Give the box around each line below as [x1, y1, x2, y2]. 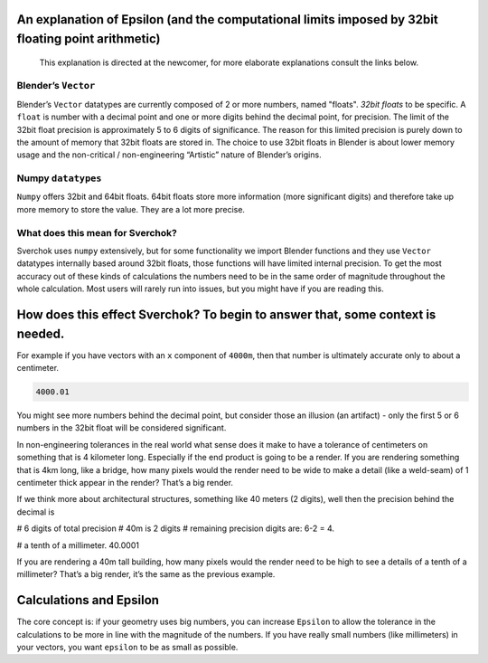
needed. [16, 326, 65, 341]
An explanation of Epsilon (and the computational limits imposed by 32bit [16, 12, 438, 27]
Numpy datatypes [16, 172, 102, 185]
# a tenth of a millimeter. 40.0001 [16, 539, 140, 551]
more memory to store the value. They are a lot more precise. [16, 204, 246, 214]
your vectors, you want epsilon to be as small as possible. [16, 642, 239, 652]
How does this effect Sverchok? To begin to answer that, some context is [16, 307, 436, 322]
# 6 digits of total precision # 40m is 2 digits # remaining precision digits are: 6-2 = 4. [16, 523, 334, 534]
